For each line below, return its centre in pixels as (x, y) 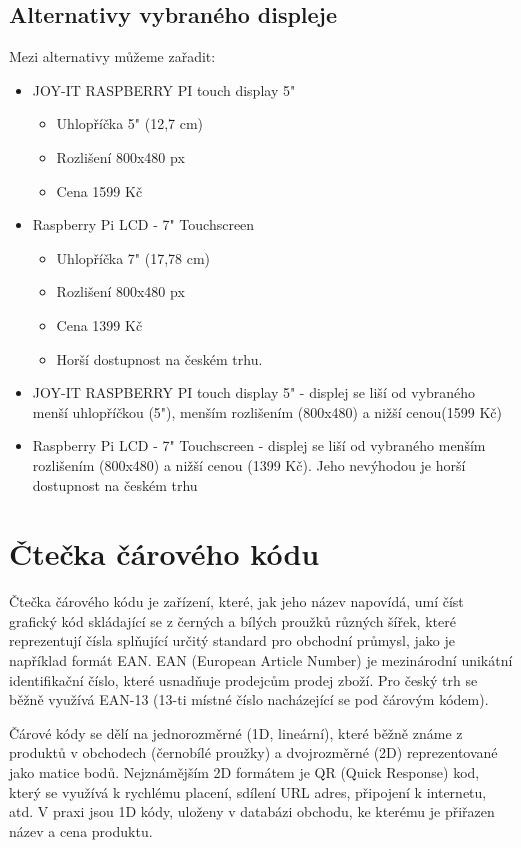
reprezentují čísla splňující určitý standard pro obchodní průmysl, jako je (232, 640)
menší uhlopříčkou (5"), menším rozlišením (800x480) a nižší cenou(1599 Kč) (267, 411)
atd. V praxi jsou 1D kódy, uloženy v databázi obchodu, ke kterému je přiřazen (252, 811)
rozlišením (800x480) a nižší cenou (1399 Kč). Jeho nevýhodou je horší (249, 464)
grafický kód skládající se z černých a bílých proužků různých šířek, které (232, 620)
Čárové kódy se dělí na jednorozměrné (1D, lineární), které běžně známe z (236, 732)
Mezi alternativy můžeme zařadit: (112, 56)
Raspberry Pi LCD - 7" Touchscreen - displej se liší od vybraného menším (259, 445)
